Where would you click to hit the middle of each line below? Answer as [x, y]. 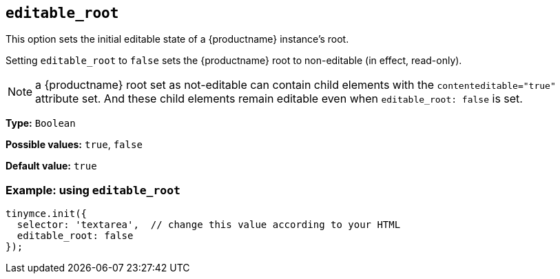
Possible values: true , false [74, 145]
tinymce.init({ [46, 214]
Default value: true [51, 166]
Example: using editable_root [93, 190]
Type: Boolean [41, 123]
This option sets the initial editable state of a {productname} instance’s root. [177, 39]
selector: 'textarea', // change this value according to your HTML [209, 225]
